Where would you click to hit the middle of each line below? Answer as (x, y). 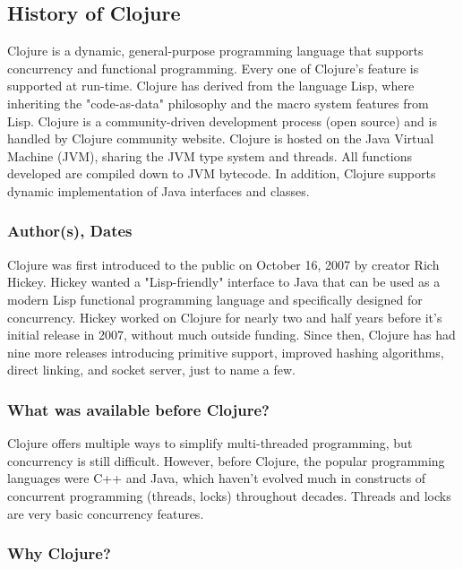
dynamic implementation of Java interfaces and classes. (159, 190)
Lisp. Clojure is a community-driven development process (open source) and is (222, 121)
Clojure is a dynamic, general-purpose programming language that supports (215, 51)
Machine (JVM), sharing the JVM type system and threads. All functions (210, 155)
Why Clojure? (59, 553)
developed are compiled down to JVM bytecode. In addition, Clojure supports (222, 173)
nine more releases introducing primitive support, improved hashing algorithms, (226, 352)
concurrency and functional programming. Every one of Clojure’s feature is (213, 68)
